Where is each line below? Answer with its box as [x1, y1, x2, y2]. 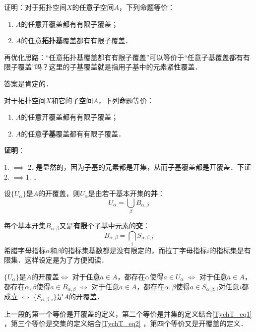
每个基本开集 [4, 220, 46, 231]
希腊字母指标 [4, 245, 46, 255]
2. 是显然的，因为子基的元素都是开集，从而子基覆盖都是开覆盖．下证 [28, 161, 251, 172]
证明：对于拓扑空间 [4, 2, 66, 12]
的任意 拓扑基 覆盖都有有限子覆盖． [21, 35, 132, 46]
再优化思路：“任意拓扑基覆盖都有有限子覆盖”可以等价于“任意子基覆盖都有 [4, 52, 243, 62]
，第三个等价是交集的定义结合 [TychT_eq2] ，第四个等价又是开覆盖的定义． [4, 318, 248, 329]
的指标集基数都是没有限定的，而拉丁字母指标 [61, 245, 207, 255]
